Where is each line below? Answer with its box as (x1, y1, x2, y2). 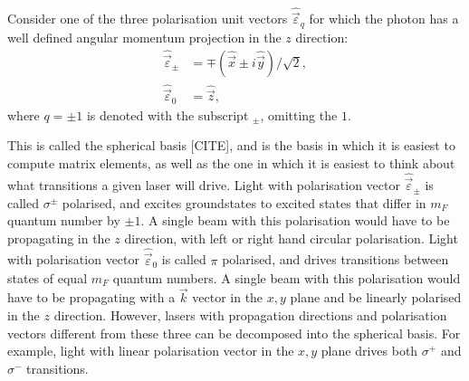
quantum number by (7, 211, 120, 230)
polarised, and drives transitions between (222, 250, 449, 269)
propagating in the (7, 228, 110, 247)
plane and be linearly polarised (290, 288, 462, 307)
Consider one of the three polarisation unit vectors (7, 9, 288, 28)
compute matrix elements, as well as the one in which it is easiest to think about (7, 154, 455, 173)
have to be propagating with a (7, 288, 176, 307)
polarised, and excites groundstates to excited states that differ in (62, 193, 426, 212)
